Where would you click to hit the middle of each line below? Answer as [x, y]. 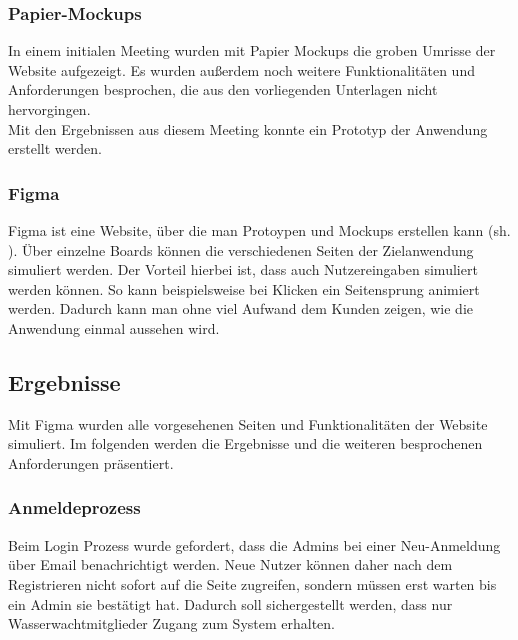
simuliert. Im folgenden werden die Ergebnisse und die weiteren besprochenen [245, 443]
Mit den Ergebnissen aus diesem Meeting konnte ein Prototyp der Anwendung [248, 128]
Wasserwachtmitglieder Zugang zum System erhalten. [171, 623]
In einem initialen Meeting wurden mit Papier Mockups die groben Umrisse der [252, 50]
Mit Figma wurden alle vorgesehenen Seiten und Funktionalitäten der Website [248, 423]
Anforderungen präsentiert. [91, 462]
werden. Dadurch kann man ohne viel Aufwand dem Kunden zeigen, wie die [241, 308]
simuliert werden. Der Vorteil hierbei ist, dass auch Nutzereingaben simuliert [243, 269]
